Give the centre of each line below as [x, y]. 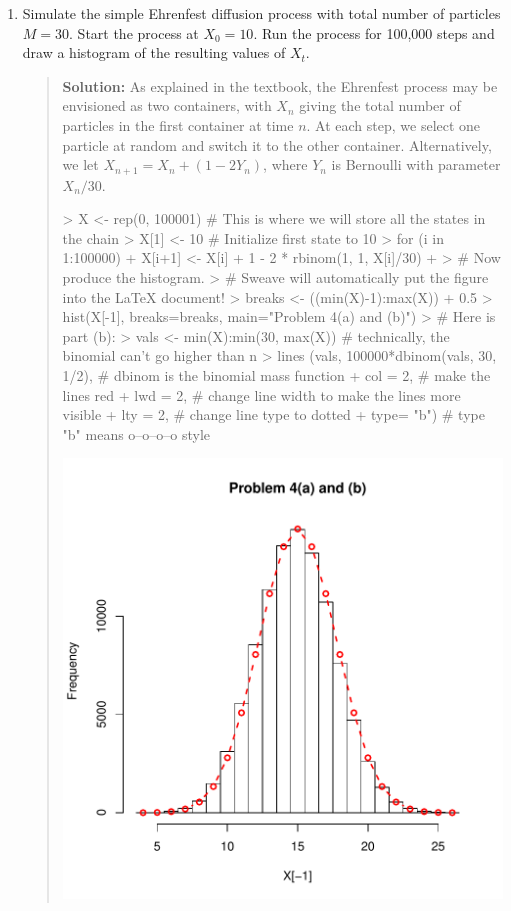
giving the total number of [380, 105]
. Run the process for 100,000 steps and [374, 32]
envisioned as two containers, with [167, 105]
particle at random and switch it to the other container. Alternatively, [277, 144]
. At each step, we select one [393, 124]
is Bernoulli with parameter [416, 164]
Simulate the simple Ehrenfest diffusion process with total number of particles [261, 13]
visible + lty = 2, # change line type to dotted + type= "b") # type [273, 414]
